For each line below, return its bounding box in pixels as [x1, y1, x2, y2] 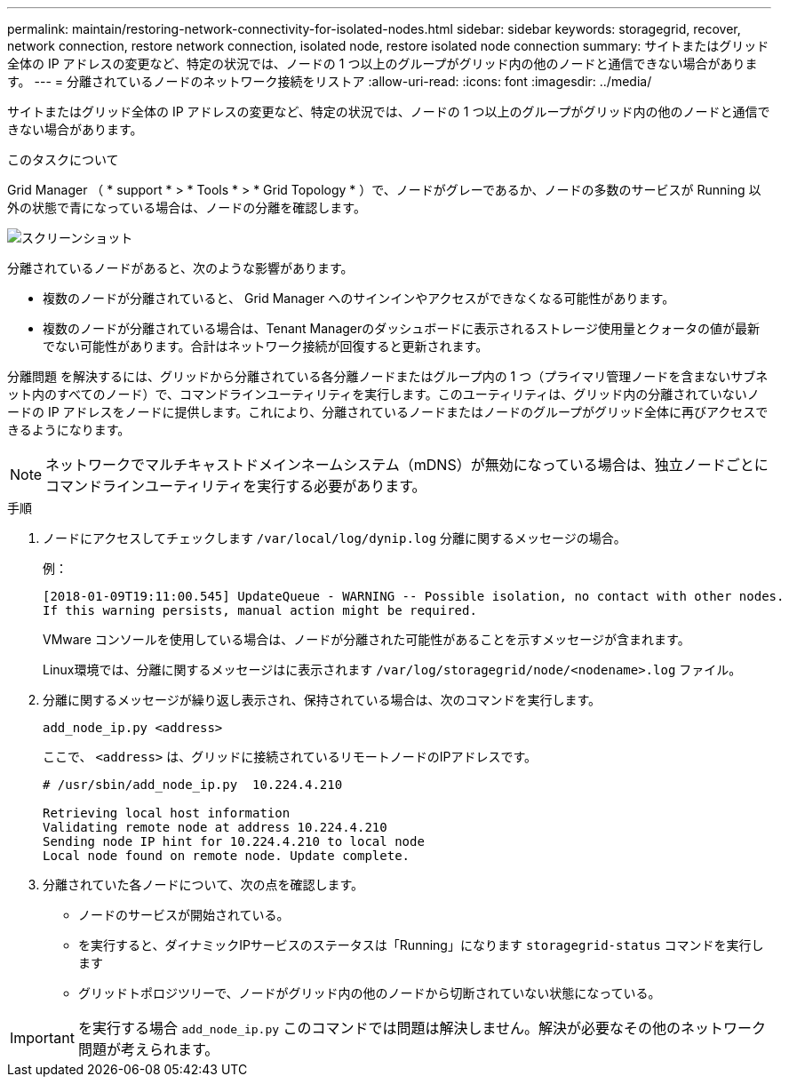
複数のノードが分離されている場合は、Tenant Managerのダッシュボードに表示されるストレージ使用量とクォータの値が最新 [43, 321, 760, 336]
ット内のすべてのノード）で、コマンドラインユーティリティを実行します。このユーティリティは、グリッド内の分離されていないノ [7, 387, 760, 402]
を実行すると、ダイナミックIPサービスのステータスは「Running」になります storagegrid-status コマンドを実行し [78, 937, 764, 952]
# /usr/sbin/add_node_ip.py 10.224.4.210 [43, 777, 343, 792]
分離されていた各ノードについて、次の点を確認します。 [43, 877, 364, 892]
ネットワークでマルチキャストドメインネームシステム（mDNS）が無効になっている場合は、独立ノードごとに [45, 456, 769, 474]
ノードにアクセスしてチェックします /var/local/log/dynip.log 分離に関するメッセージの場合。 [43, 530, 626, 546]
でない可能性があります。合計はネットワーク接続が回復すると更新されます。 [43, 339, 489, 354]
